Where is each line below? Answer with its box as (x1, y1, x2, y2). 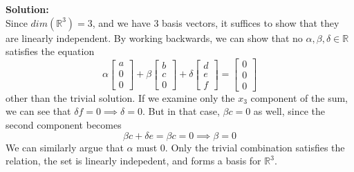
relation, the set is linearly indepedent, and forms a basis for (6, 153, 261, 168)
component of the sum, (250, 90, 348, 105)
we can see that (6, 104, 71, 118)
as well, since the (253, 104, 326, 118)
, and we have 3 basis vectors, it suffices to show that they (92, 15, 339, 30)
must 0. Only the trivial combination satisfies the (136, 140, 345, 154)
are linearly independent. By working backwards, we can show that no (6, 30, 303, 45)
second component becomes (6, 118, 122, 132)
